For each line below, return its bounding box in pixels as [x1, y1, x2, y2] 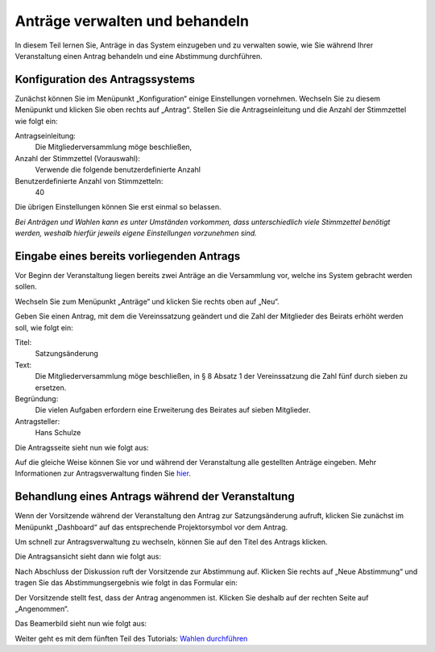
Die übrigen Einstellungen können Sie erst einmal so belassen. [14, 202, 222, 212]
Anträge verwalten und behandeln [14, 12, 250, 30]
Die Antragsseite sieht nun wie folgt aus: [14, 442, 149, 452]
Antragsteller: [14, 416, 60, 426]
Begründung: [14, 393, 59, 403]
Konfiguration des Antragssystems [14, 73, 196, 86]
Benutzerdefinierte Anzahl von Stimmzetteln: [14, 176, 164, 185]
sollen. [14, 282, 38, 292]
